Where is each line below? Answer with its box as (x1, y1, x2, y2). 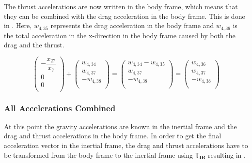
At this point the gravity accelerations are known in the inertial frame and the (4, 121, 237, 131)
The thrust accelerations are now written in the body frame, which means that (4, 1, 238, 11)
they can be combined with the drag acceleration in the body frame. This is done (4, 11, 245, 21)
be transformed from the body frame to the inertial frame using (4, 149, 193, 160)
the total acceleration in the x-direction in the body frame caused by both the (4, 30, 236, 40)
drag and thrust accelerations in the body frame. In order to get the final (4, 131, 221, 141)
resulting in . (208, 149, 246, 160)
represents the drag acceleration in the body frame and (50, 20, 214, 30)
